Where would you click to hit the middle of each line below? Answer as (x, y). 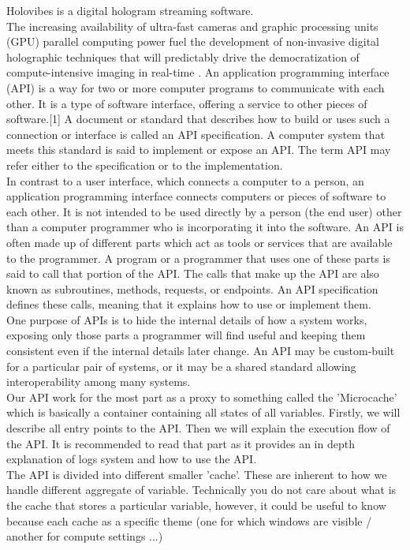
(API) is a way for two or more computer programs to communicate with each (196, 87)
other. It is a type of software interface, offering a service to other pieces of (187, 103)
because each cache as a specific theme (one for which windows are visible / (189, 520)
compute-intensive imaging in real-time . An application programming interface (198, 72)
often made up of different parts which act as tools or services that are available (199, 242)
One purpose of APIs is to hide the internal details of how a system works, (187, 319)
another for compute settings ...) (85, 536)
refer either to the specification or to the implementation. (145, 165)
